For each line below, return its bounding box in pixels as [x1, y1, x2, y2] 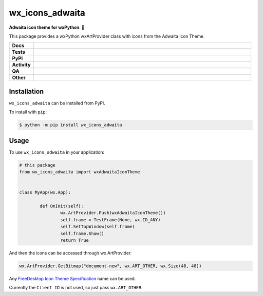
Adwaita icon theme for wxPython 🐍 [9, 24, 85, 30]
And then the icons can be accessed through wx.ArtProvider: [9, 250, 131, 256]
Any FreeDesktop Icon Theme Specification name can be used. [9, 275, 136, 281]
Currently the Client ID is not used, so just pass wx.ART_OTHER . [9, 285, 143, 291]
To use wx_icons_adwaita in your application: [9, 149, 105, 155]
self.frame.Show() [60, 231, 104, 236]
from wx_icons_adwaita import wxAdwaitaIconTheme [19, 169, 140, 175]
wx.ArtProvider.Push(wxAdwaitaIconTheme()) [60, 210, 166, 216]
